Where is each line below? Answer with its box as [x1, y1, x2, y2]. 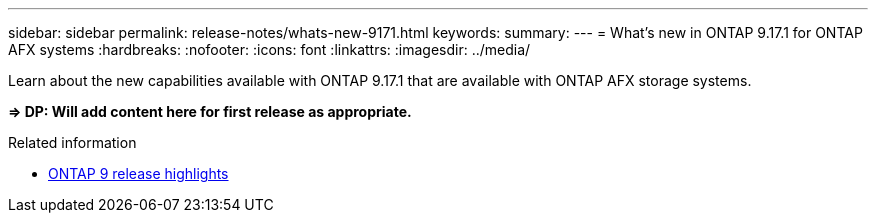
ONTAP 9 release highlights [48, 165, 229, 182]
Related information [8, 134, 137, 151]
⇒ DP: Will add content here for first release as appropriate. [8, 103, 412, 120]
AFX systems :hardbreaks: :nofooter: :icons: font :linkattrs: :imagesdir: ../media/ [8, 41, 531, 58]
